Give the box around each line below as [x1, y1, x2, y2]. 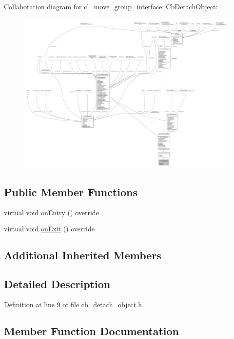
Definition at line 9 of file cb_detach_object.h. [4, 299, 144, 309]
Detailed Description [4, 276, 111, 292]
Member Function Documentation [4, 323, 179, 338]
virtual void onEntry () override [4, 207, 99, 217]
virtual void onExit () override [4, 224, 95, 234]
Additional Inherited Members [4, 248, 161, 263]
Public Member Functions [4, 184, 137, 199]
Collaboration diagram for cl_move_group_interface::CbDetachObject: [4, 1, 218, 11]
